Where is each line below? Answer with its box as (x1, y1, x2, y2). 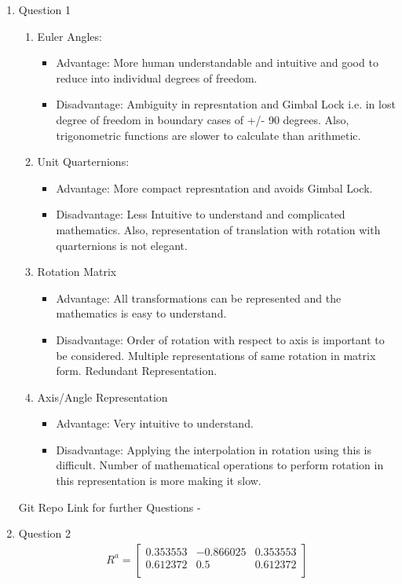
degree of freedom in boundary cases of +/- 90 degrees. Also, (56, 111, 349, 127)
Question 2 (18, 525, 71, 542)
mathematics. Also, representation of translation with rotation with (56, 221, 381, 237)
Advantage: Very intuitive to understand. (56, 415, 254, 432)
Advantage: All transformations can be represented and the (56, 289, 342, 306)
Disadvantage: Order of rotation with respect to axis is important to (56, 331, 385, 347)
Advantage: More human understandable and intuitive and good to (56, 54, 378, 71)
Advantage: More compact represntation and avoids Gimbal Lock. (56, 179, 373, 196)
